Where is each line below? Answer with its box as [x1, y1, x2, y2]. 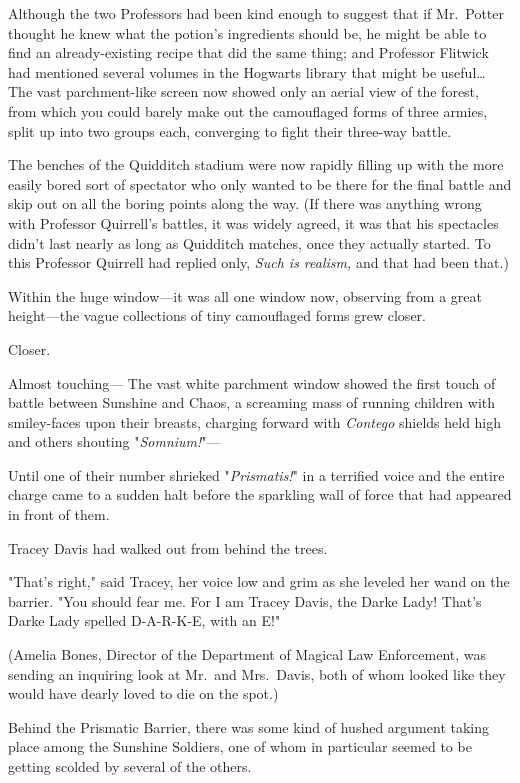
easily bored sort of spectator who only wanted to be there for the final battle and [8, 173, 512, 194]
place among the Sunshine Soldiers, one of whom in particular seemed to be [8, 736, 472, 757]
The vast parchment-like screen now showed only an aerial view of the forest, [8, 81, 479, 102]
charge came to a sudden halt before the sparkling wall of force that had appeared [8, 484, 512, 505]
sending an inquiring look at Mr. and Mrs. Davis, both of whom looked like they [8, 663, 506, 684]
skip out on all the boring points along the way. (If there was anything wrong [8, 193, 482, 214]
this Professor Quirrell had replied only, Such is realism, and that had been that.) [8, 252, 509, 273]
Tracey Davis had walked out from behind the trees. [8, 537, 328, 558]
